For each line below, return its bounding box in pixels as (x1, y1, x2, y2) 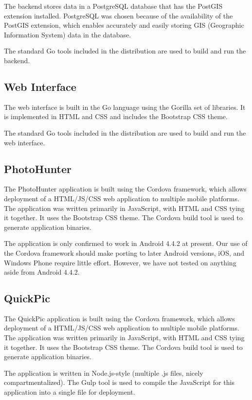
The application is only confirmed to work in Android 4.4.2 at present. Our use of (4, 238, 248, 248)
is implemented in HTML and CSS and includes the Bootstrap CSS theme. (4, 111, 228, 122)
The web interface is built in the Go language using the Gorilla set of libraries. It (4, 102, 246, 112)
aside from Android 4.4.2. (4, 267, 80, 277)
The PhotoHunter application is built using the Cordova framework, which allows (4, 184, 247, 194)
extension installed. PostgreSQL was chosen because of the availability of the (4, 10, 233, 20)
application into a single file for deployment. (4, 387, 135, 397)
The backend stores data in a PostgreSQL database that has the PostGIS (4, 1, 223, 11)
